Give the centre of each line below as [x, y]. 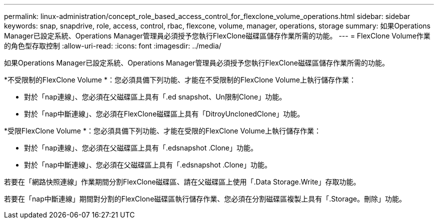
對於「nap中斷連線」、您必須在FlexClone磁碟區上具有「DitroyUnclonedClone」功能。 [164, 114]
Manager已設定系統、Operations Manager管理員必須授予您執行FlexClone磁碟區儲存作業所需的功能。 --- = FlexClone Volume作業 [217, 36]
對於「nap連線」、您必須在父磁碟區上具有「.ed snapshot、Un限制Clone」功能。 [155, 97]
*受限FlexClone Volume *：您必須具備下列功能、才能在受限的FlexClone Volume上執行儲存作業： [162, 131]
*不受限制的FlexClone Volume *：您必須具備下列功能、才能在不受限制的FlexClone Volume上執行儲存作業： [180, 80]
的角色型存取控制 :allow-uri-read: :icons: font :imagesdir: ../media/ [113, 46]
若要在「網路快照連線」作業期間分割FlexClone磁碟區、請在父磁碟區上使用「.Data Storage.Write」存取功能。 [182, 182]
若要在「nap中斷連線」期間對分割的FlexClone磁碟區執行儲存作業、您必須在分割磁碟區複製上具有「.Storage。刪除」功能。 [205, 199]
